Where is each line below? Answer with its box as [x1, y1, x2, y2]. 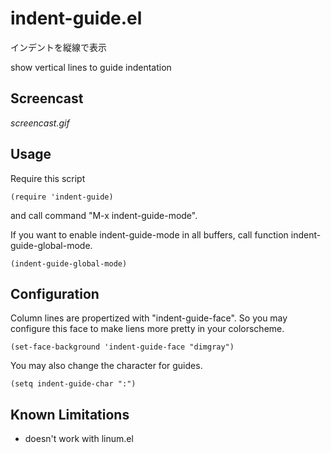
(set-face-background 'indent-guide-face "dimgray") [10, 342, 235, 352]
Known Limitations [10, 406, 130, 423]
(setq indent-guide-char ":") [10, 379, 137, 389]
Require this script [10, 172, 86, 184]
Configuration [10, 285, 100, 302]
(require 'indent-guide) [10, 192, 114, 202]
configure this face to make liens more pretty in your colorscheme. [10, 323, 285, 335]
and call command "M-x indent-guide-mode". [10, 209, 198, 221]
